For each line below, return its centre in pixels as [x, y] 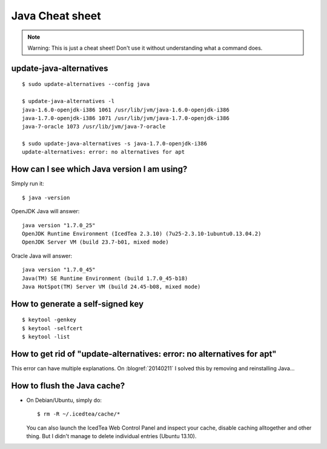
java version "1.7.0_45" [59, 270]
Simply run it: [28, 184]
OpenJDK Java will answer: [45, 211]
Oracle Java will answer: [42, 256]
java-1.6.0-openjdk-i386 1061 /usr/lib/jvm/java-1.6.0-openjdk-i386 [126, 110]
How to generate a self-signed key [78, 304]
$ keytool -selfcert [52, 328]
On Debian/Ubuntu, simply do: [64, 400]
